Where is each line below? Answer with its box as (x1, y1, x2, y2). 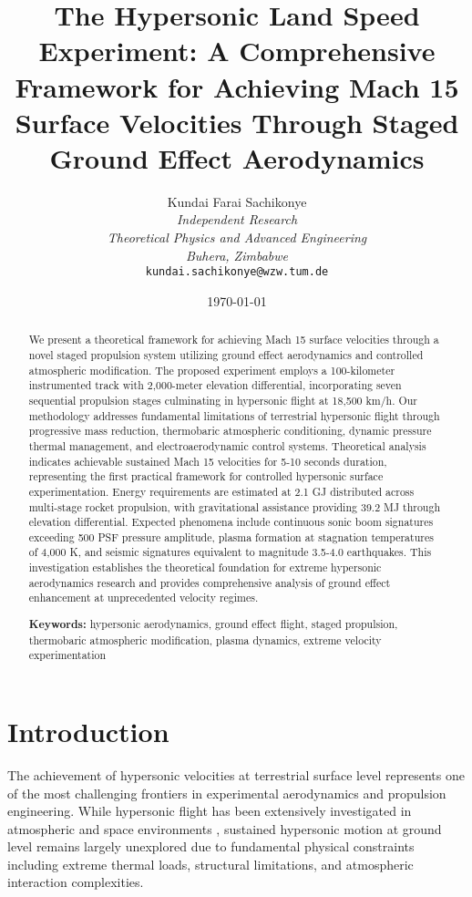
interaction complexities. (7, 872, 144, 892)
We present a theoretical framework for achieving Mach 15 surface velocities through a (28, 332, 439, 347)
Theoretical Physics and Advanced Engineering (107, 228, 367, 247)
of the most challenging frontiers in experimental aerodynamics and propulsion (7, 783, 446, 802)
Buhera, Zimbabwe (185, 245, 288, 264)
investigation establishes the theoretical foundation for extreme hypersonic (28, 560, 382, 575)
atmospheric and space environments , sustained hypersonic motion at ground (7, 819, 442, 838)
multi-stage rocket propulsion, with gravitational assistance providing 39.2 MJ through (28, 499, 441, 514)
